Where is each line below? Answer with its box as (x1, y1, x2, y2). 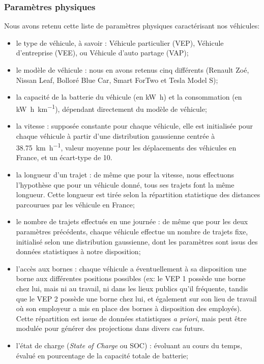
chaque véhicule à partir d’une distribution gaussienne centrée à (16, 130, 215, 141)
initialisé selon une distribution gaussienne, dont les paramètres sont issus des (16, 236, 258, 247)
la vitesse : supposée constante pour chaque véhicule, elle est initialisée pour (16, 120, 253, 131)
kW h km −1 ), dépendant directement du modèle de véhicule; (16, 102, 207, 114)
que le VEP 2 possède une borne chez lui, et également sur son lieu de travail (16, 293, 257, 304)
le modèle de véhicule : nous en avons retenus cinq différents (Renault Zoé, (16, 65, 249, 75)
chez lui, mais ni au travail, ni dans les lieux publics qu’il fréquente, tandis (16, 283, 248, 293)
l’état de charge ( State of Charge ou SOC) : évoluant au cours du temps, (16, 340, 242, 350)
